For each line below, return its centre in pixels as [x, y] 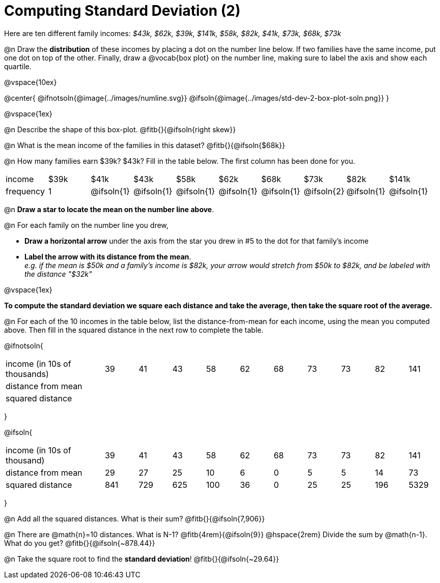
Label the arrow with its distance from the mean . [108, 256]
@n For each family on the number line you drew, [86, 225]
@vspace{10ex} [31, 82]
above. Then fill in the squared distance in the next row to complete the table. [134, 330]
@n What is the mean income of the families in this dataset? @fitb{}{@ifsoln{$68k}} [145, 145]
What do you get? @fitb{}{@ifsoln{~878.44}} [80, 543]
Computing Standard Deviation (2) [122, 11]
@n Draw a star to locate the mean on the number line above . [109, 209]
